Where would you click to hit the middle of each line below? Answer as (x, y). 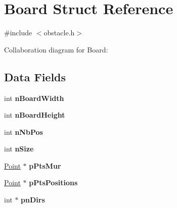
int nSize (19, 149)
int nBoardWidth (34, 98)
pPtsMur (45, 165)
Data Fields (35, 76)
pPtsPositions (53, 183)
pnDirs (33, 200)
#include (18, 33)
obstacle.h (59, 33)
